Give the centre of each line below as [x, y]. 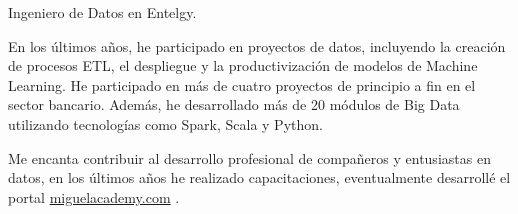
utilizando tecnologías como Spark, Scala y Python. [165, 123]
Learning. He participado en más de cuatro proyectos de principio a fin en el [242, 84]
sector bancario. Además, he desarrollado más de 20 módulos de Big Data [234, 104]
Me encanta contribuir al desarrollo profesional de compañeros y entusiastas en [249, 157]
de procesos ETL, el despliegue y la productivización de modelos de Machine [243, 65]
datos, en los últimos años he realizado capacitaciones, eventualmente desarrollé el [259, 177]
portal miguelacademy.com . [94, 196]
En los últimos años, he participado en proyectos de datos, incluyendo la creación [257, 45]
